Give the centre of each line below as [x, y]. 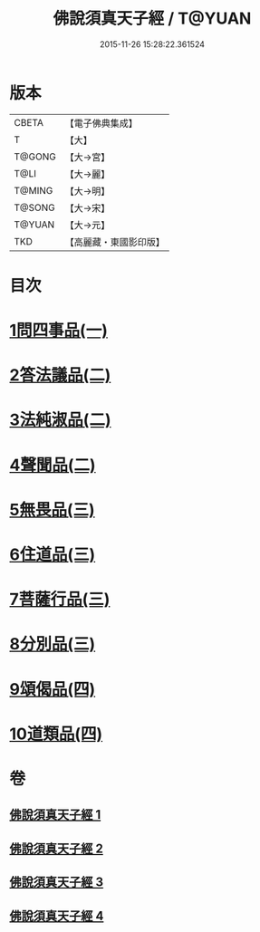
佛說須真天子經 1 [55, 815]
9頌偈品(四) [53, 689]
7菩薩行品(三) [60, 600]
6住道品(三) [53, 554]
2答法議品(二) [60, 375]
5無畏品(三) [52, 509]
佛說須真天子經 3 [57, 883]
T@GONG [35, 157]
